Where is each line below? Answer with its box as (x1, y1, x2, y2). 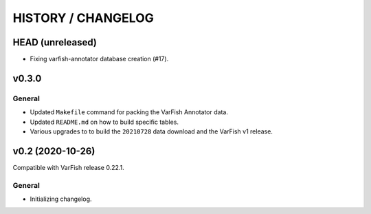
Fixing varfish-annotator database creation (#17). (30, 55, 169, 63)
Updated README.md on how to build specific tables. (30, 118, 179, 126)
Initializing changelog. (30, 195, 92, 203)
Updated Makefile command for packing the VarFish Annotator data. (30, 108, 228, 116)
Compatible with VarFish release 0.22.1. (12, 163, 125, 171)
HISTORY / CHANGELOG (12, 10, 154, 25)
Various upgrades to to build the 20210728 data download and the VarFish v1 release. (30, 127, 273, 136)
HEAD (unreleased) (12, 36, 98, 48)
